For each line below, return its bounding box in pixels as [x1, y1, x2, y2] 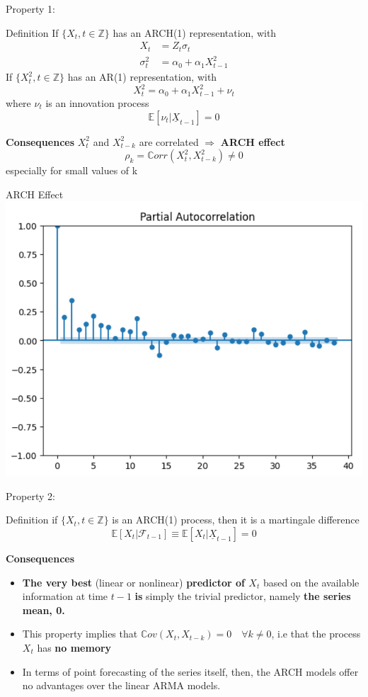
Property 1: [6, 1, 55, 16]
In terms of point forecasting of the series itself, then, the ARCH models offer [22, 664, 359, 679]
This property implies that [22, 626, 138, 641]
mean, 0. [22, 602, 65, 617]
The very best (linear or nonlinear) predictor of [22, 574, 245, 589]
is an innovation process [45, 95, 149, 110]
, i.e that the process [271, 626, 361, 641]
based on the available [263, 574, 360, 589]
